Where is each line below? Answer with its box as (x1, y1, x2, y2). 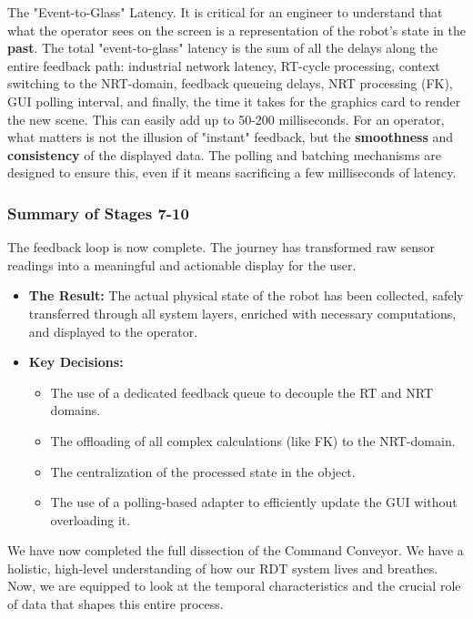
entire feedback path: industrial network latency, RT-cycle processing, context (7, 56, 440, 75)
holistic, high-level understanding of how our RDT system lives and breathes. (7, 558, 438, 577)
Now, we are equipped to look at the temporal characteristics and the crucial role (7, 576, 461, 595)
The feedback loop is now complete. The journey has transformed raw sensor (7, 238, 435, 257)
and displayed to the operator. (28, 321, 198, 340)
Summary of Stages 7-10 (7, 201, 189, 224)
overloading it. (50, 510, 131, 529)
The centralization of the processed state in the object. (50, 462, 356, 481)
